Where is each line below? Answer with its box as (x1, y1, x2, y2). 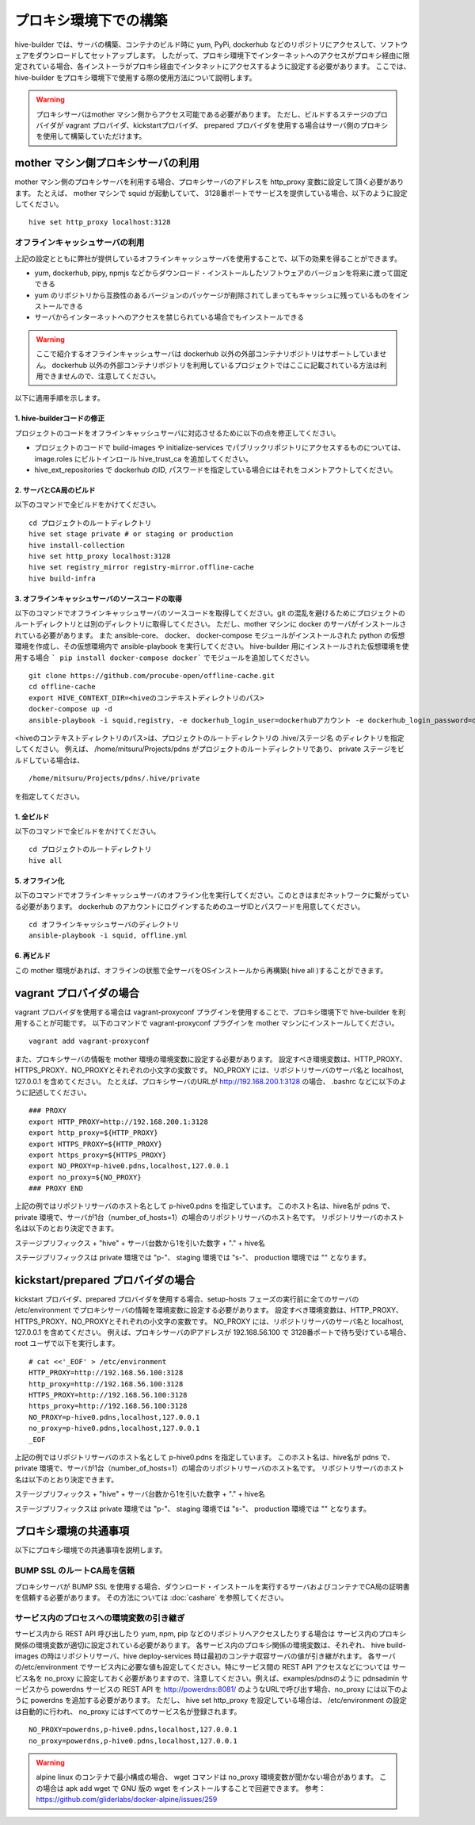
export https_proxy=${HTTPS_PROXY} (28, 1150, 167, 1160)
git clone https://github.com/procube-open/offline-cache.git (28, 671, 275, 681)
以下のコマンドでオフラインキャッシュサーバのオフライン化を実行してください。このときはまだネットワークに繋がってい (14, 891, 409, 900)
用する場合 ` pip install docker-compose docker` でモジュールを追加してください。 (14, 653, 314, 662)
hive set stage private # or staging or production (28, 530, 234, 539)
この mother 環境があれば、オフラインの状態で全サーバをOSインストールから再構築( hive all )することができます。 (14, 965, 388, 975)
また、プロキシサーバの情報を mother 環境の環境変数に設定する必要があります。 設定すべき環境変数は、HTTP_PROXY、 (14, 1054, 407, 1064)
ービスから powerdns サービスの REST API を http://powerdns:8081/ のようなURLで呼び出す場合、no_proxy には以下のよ (14, 1685, 409, 1694)
